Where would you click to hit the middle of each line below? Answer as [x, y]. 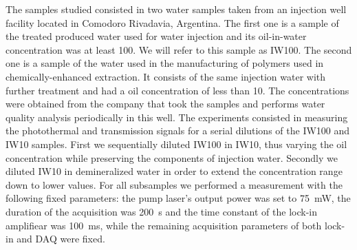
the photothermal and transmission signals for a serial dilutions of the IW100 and [178, 131]
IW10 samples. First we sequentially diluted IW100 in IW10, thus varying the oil [176, 144]
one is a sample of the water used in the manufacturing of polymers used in [165, 63]
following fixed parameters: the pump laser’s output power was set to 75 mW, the [178, 198]
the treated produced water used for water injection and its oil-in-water [156, 36]
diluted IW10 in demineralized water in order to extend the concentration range [174, 171]
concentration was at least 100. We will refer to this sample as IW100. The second [179, 49]
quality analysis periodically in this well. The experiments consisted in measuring [177, 117]
